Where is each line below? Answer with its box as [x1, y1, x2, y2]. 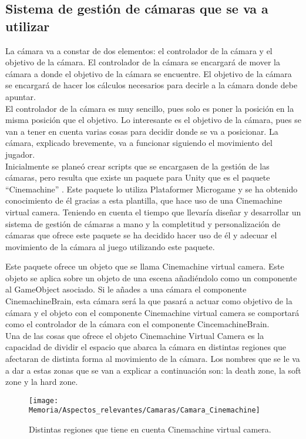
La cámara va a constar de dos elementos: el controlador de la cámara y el [5, 44, 273, 56]
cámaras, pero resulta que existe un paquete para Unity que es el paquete [5, 171, 270, 184]
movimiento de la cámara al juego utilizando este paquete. [5, 240, 215, 252]
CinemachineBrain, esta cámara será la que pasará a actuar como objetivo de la [5, 295, 292, 307]
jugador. [5, 148, 35, 160]
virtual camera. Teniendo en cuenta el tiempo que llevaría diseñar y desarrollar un [5, 205, 301, 218]
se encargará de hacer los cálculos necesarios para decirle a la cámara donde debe [5, 79, 298, 91]
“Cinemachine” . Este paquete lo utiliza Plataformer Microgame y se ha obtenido [5, 182, 298, 195]
